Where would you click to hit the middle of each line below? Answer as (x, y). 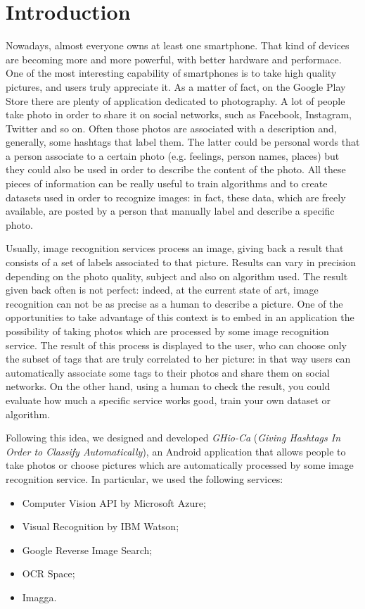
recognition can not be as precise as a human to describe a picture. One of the (174, 303)
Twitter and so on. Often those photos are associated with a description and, (171, 128)
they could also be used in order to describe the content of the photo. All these (176, 169)
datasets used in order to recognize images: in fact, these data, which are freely (176, 197)
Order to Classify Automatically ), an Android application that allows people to (176, 451)
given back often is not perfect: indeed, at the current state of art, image (162, 290)
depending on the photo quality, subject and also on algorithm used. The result (177, 276)
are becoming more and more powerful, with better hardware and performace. (174, 59)
